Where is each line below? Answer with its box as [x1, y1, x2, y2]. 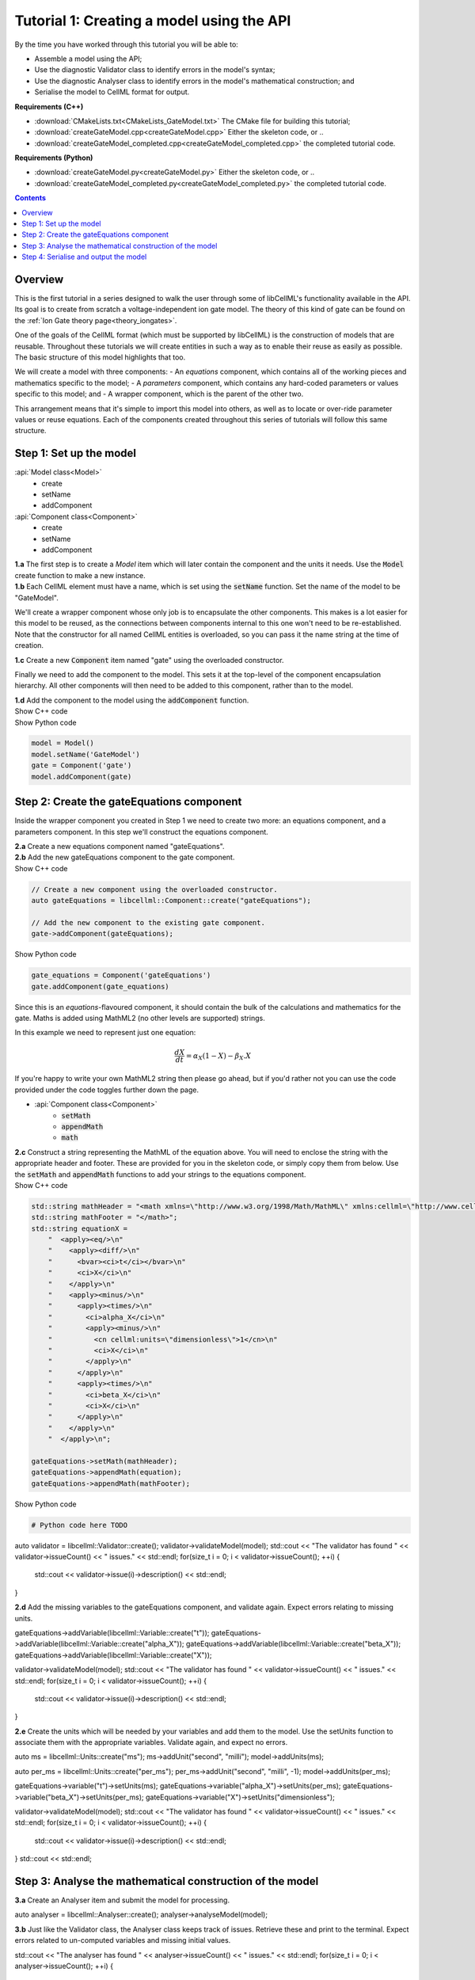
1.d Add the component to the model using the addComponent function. [14, 695, 249, 705]
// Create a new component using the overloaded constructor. [31, 885, 278, 894]
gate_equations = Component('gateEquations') [31, 971, 211, 980]
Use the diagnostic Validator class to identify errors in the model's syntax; [34, 65, 275, 74]
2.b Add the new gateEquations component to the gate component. [14, 852, 235, 862]
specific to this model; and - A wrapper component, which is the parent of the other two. [14, 389, 304, 399]
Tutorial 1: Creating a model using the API [14, 12, 291, 29]
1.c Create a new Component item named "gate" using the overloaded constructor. [14, 655, 284, 664]
